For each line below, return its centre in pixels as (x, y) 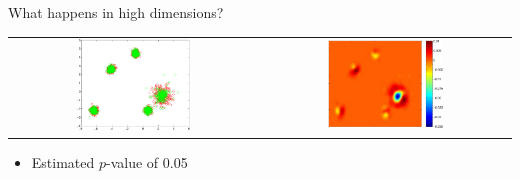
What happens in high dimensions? (116, 12)
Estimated (63, 161)
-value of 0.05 (147, 161)
